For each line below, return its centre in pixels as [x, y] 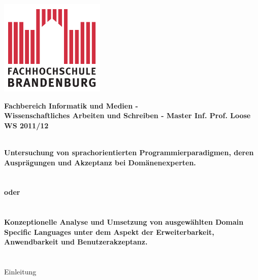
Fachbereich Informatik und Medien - [71, 105]
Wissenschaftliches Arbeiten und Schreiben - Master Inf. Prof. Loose [127, 115]
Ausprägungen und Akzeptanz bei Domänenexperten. [100, 162]
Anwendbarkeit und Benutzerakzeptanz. [76, 242]
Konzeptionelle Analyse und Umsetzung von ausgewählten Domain [124, 222]
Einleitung [20, 272]
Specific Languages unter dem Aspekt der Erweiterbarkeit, [109, 232]
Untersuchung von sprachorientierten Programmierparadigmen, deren [129, 152]
